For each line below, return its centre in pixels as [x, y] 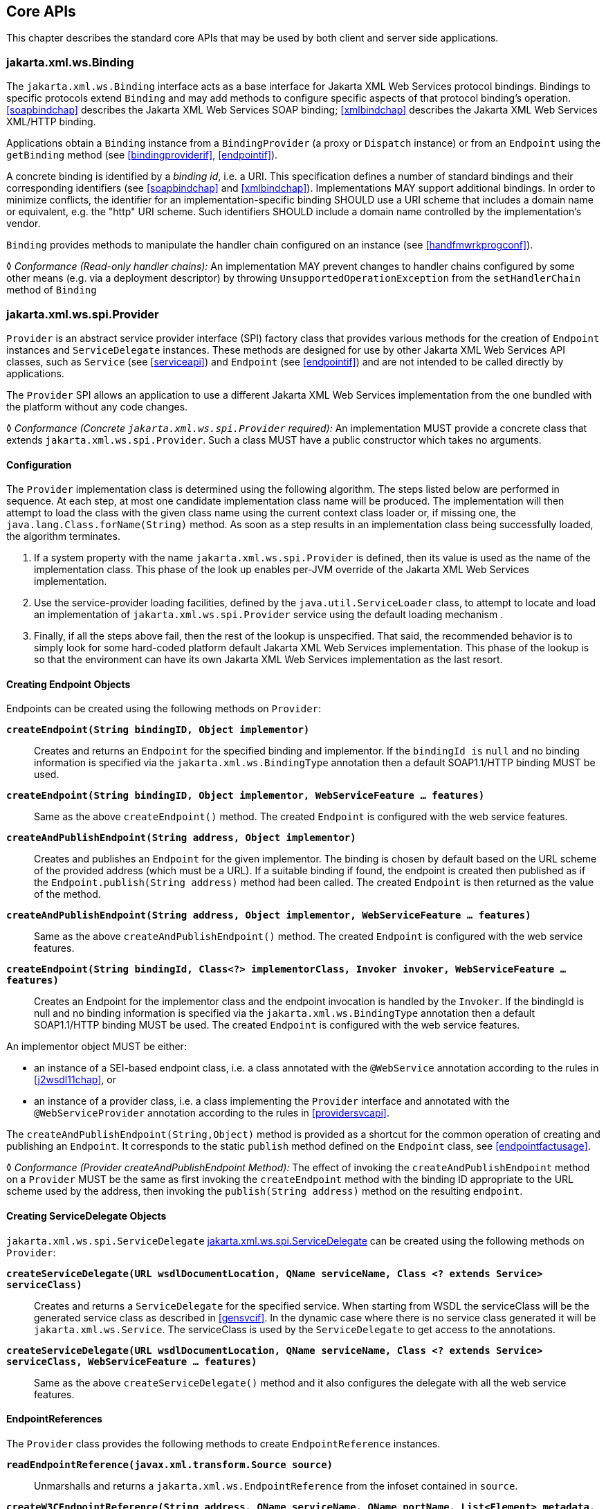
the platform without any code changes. [97, 406]
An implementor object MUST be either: [97, 1047]
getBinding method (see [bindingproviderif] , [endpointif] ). [142, 155]
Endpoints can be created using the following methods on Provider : [164, 709]
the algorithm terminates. [63, 536]
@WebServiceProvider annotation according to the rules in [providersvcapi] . [212, 1113]
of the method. [67, 894]
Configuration [39, 464]
